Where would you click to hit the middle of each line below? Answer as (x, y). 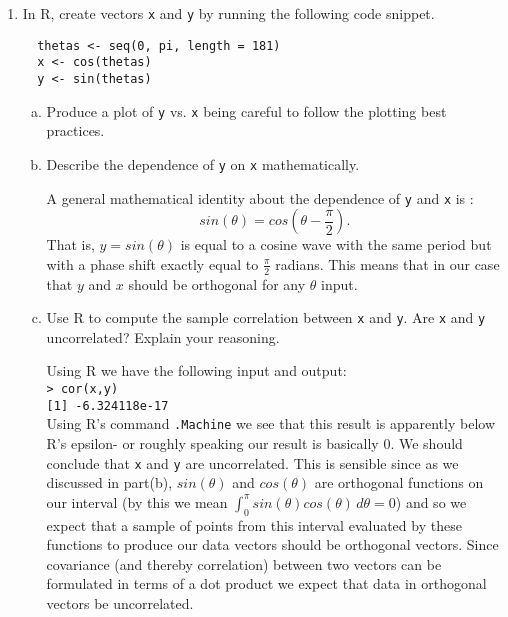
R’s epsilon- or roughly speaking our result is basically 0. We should (254, 443)
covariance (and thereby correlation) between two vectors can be (244, 563)
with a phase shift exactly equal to (152, 263)
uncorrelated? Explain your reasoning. (163, 336)
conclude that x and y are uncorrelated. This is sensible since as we (252, 462)
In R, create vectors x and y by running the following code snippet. (228, 13)
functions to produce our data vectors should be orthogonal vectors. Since (272, 544)
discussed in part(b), (109, 482)
